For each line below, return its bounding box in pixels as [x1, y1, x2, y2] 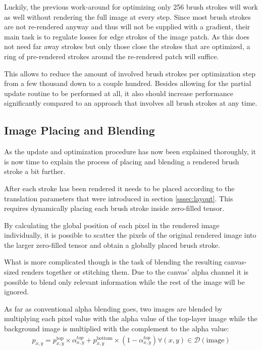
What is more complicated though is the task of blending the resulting [4, 256, 222, 267]
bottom [96, 335, 113, 341]
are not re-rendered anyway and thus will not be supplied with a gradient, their [4, 21, 250, 32]
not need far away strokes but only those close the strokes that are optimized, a [4, 41, 250, 52]
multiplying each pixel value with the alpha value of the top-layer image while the [4, 313, 257, 324]
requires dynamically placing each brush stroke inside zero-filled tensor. [4, 203, 225, 213]
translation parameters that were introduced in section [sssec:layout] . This [4, 193, 233, 203]
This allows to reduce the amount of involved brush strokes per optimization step [4, 68, 255, 78]
